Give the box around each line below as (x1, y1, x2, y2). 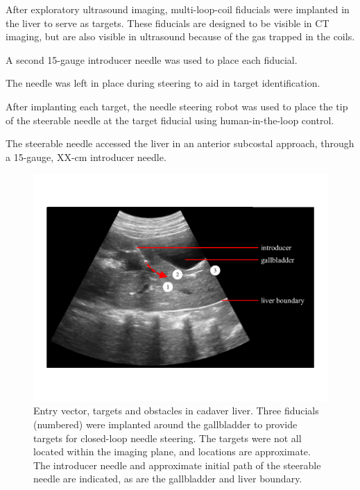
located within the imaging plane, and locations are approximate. (33, 444, 311, 459)
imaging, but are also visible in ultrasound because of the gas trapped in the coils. (6, 29, 355, 44)
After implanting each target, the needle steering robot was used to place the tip (6, 99, 348, 113)
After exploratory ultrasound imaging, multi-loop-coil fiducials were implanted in (6, 2, 350, 16)
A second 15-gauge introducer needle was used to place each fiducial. (6, 52, 298, 67)
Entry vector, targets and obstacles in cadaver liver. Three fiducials (33, 403, 319, 418)
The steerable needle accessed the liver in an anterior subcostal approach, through (6, 136, 354, 151)
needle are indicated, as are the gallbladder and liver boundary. (33, 471, 302, 486)
